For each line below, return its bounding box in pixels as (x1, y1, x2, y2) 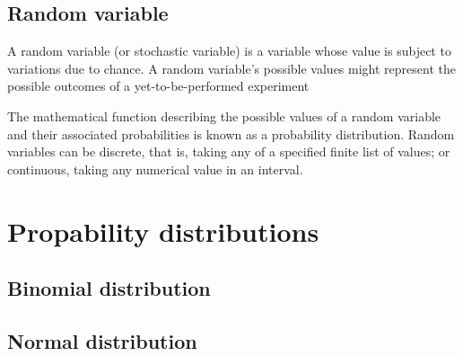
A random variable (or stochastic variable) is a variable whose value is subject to (7, 41, 451, 60)
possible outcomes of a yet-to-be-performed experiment (7, 76, 310, 95)
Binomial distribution (7, 274, 211, 302)
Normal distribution (7, 326, 197, 354)
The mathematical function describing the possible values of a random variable (7, 106, 441, 125)
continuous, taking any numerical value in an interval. (7, 159, 303, 178)
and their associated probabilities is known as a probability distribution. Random (7, 124, 455, 143)
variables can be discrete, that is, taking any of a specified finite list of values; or (7, 142, 450, 161)
